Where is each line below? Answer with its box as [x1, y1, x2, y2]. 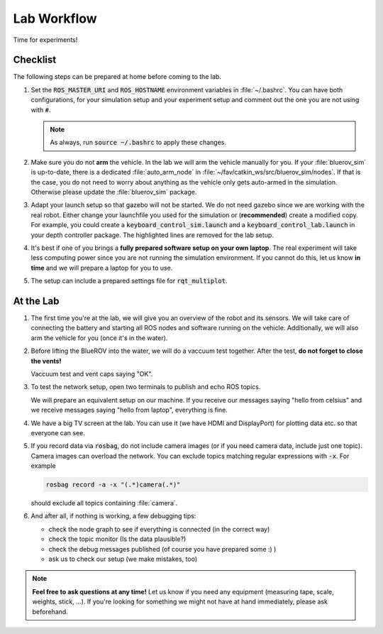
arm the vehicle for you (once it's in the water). [30, 334, 168, 342]
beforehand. [32, 607, 69, 616]
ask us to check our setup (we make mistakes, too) [48, 554, 198, 563]
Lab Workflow [13, 11, 97, 26]
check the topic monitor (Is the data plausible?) [48, 535, 187, 543]
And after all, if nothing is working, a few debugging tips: [30, 512, 196, 520]
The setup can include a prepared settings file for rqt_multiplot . [30, 277, 228, 285]
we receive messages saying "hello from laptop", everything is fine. [30, 405, 228, 415]
